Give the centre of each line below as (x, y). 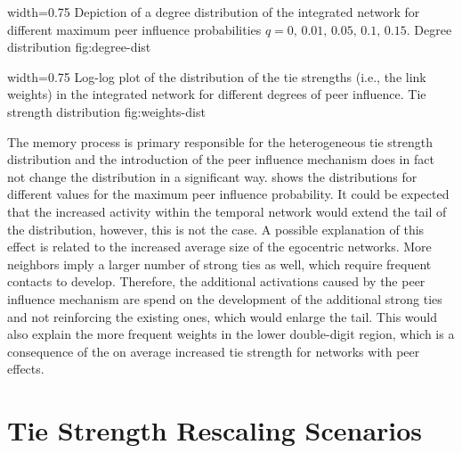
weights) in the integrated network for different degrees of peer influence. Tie (217, 94)
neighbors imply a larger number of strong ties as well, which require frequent (219, 264)
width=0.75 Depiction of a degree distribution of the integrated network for (214, 12)
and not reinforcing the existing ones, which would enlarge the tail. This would (222, 316)
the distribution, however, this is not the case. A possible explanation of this (216, 229)
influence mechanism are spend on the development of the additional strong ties (225, 298)
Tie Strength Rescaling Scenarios (215, 430)
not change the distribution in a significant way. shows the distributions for (212, 176)
